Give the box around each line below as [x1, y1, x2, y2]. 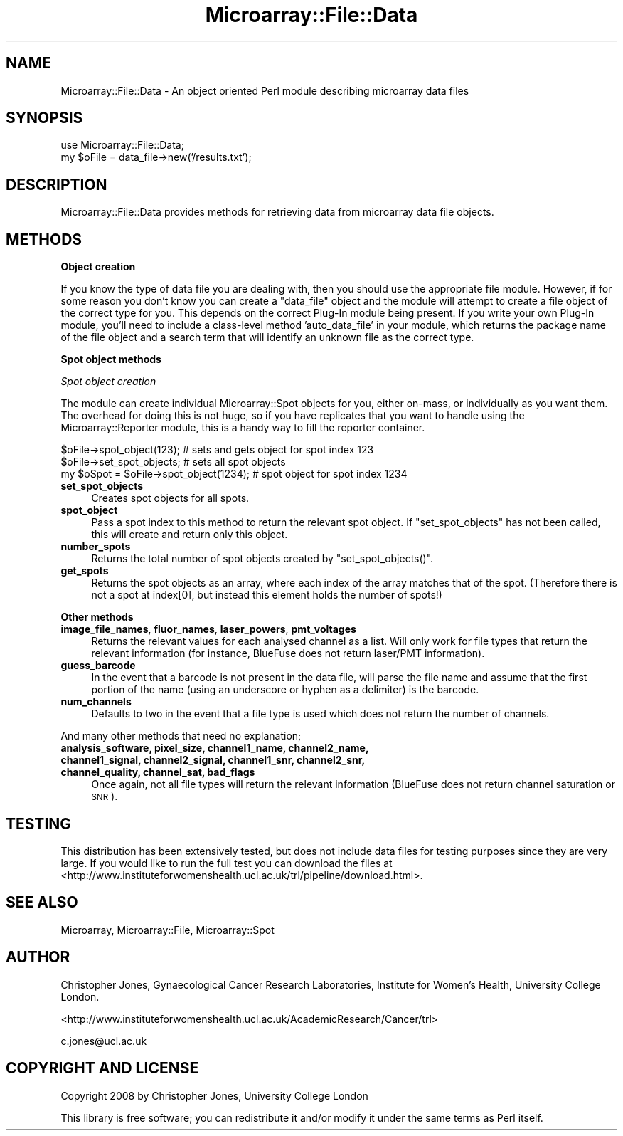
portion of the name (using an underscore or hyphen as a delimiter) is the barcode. [91, 683, 479, 696]
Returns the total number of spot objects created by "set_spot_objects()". [91, 552, 434, 565]
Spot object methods [60, 353, 161, 366]
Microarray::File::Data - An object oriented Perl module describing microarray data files [60, 84, 469, 97]
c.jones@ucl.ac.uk [60, 1034, 147, 1047]
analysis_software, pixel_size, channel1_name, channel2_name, [60, 742, 369, 754]
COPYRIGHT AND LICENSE [6, 1059, 199, 1078]
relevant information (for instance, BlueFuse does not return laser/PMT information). [91, 647, 485, 660]
